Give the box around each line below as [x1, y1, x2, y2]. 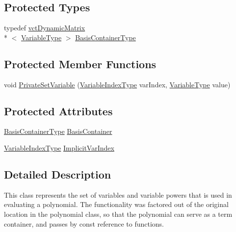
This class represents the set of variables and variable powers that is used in [4, 189, 232, 200]
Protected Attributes [4, 103, 113, 118]
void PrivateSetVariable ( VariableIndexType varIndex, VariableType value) [4, 79, 231, 89]
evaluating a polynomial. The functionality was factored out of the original [4, 199, 229, 209]
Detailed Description [4, 166, 111, 181]
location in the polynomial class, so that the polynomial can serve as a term [4, 208, 233, 219]
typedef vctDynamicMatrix [4, 23, 85, 33]
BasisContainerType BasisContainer [4, 126, 112, 136]
